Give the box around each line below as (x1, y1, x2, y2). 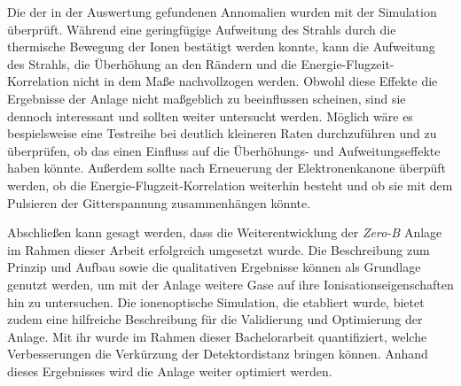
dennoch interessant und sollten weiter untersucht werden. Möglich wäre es (7, 106, 413, 125)
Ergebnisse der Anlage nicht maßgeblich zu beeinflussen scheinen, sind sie (7, 89, 406, 107)
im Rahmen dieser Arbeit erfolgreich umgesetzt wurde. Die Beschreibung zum (7, 240, 430, 259)
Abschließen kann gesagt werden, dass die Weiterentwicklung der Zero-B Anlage (7, 223, 442, 242)
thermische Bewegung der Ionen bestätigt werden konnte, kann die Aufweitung (7, 37, 435, 56)
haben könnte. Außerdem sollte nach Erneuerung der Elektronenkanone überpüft (7, 158, 447, 177)
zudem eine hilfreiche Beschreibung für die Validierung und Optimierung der (7, 310, 423, 328)
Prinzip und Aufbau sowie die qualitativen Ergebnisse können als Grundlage (7, 258, 421, 276)
